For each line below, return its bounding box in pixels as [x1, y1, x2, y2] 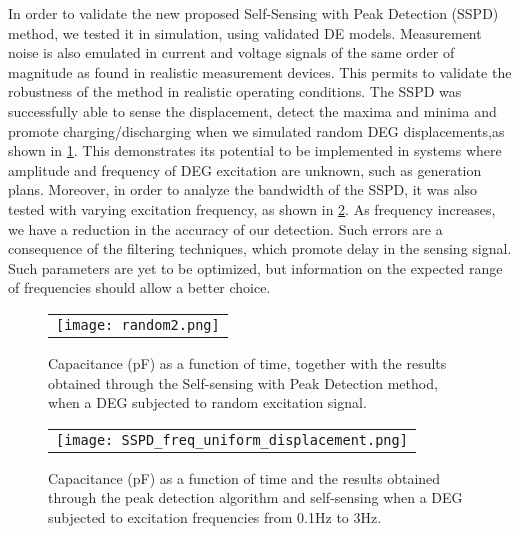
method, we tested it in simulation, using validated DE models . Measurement [8, 22, 482, 43]
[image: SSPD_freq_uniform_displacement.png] [56, 431, 408, 448]
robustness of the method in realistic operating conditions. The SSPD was [8, 81, 462, 102]
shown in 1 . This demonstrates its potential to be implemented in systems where [8, 140, 502, 161]
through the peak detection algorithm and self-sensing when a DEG [48, 487, 463, 508]
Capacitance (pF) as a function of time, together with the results [48, 352, 447, 373]
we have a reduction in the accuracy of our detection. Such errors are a [8, 218, 443, 239]
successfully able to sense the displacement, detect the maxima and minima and [8, 100, 497, 121]
